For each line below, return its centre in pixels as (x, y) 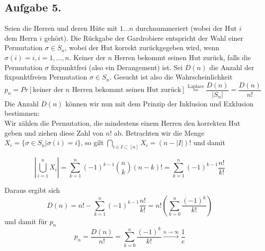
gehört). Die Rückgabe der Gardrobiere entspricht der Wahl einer (143, 38)
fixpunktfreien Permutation (46, 77)
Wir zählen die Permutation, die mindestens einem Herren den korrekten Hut (123, 123)
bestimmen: (22, 113)
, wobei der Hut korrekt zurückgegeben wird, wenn (142, 47)
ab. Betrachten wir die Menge (159, 132)
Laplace (196, 86)
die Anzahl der (232, 67)
